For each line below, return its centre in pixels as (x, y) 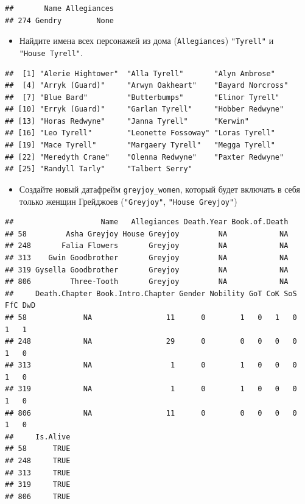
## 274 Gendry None (59, 20)
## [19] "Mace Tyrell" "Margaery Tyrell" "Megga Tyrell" (140, 145)
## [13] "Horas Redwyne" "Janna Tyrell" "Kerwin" (127, 121)
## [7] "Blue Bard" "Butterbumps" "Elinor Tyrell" (142, 97)
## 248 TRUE (38, 461)
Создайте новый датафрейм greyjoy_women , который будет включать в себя (160, 189)
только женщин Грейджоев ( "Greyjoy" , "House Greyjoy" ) (128, 201)
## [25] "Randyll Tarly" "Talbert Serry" (99, 169)
